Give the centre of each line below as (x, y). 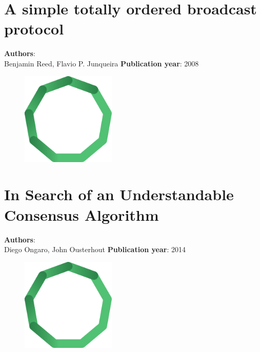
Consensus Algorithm (82, 214)
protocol (34, 29)
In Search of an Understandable (119, 194)
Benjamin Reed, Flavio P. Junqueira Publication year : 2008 (102, 63)
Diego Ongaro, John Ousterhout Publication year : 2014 (95, 249)
